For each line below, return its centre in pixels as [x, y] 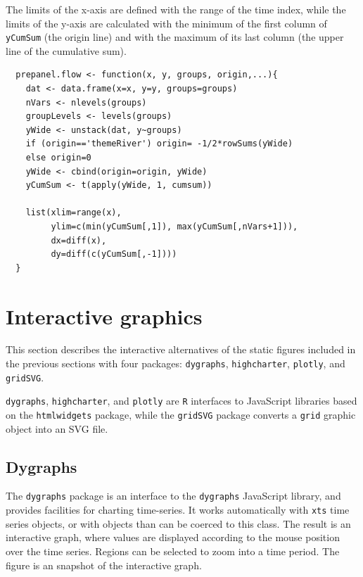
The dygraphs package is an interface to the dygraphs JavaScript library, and [173, 496]
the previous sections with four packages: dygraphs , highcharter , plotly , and [176, 363]
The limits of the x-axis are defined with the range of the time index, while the [176, 9]
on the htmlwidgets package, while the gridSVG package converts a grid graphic [181, 415]
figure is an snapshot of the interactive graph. [104, 565]
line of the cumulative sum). [66, 50]
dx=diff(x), [79, 240]
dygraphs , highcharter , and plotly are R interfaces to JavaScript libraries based [181, 401]
